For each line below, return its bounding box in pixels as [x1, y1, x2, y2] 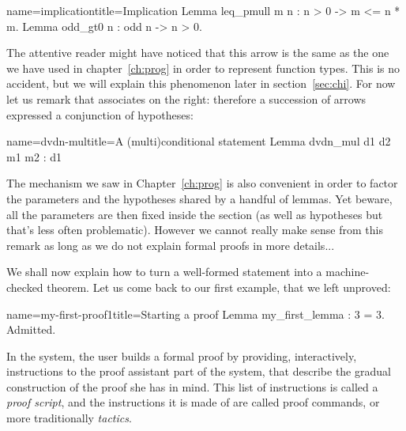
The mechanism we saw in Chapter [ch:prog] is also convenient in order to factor [6, 175, 398, 191]
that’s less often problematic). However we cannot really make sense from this [6, 221, 383, 238]
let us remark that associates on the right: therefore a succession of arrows [6, 90, 367, 107]
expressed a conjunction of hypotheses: [6, 106, 194, 123]
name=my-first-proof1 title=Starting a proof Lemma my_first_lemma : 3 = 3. [6, 305, 385, 322]
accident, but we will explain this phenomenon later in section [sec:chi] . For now [6, 75, 396, 92]
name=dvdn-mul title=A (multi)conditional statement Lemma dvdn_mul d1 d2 [6, 133, 391, 149]
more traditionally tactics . [6, 410, 132, 426]
